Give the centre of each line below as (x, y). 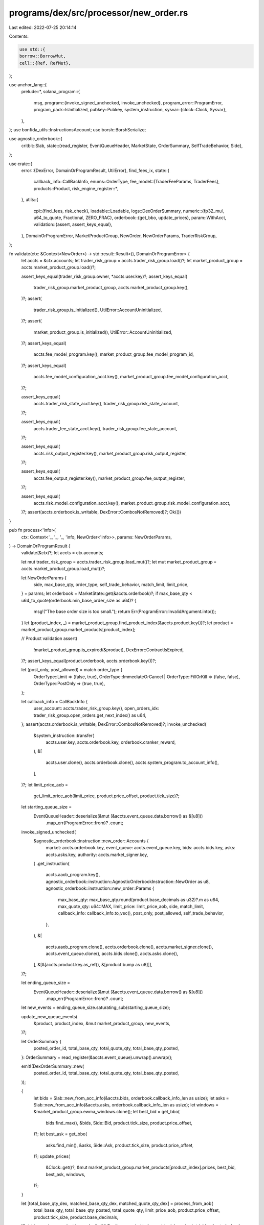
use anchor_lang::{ (28, 85)
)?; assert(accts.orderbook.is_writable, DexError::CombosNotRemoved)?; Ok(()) (101, 512)
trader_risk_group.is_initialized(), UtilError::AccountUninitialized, (98, 310)
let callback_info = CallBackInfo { (55, 702)
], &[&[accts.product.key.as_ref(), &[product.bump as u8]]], (93, 965)
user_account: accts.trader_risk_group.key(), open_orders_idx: (96, 709)
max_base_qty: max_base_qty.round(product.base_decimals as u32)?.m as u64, (139, 900)
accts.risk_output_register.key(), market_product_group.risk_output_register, (110, 453)
